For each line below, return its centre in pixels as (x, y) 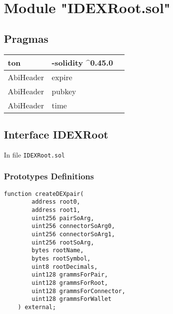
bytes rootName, (58, 251)
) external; (37, 307)
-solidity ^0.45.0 (82, 62)
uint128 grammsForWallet (71, 299)
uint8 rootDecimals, (65, 267)
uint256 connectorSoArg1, (73, 234)
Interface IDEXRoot (56, 134)
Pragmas (26, 38)
